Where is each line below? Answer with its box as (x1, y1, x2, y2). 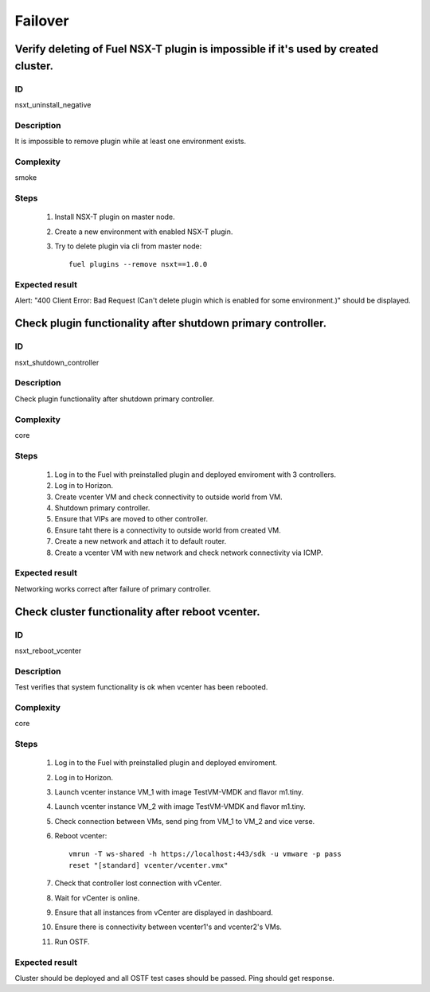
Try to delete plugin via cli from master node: (54, 241, 202, 251)
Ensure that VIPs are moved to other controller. (54, 514, 209, 524)
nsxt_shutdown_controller (14, 357, 100, 367)
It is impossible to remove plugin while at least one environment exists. (14, 136, 247, 146)
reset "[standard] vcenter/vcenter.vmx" (68, 861, 229, 869)
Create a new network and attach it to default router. (54, 537, 227, 546)
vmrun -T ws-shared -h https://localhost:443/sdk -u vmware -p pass (68, 849, 342, 859)
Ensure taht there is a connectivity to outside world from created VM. (54, 525, 282, 535)
